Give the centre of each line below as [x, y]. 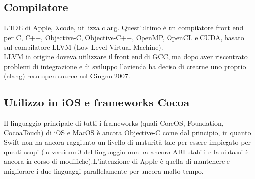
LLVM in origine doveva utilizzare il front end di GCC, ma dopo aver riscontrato [126, 56]
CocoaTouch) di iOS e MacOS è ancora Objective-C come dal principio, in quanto [127, 132]
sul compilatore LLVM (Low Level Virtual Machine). [84, 47]
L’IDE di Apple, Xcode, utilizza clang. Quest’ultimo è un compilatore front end [124, 28]
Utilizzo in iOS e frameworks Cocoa [97, 102]
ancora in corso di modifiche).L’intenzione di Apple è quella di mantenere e [117, 161]
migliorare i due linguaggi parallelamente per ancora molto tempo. [104, 170]
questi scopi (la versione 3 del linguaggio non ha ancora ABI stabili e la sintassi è [126, 151]
